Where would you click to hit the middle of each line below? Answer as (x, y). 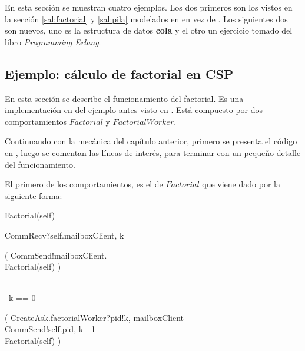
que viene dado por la (241, 184)
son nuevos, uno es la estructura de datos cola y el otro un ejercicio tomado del (149, 30)
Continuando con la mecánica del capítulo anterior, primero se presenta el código (151, 141)
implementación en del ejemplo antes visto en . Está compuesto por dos (134, 110)
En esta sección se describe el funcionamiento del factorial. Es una (124, 98)
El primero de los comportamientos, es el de (84, 184)
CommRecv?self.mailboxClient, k (64, 235)
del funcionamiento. (40, 164)
